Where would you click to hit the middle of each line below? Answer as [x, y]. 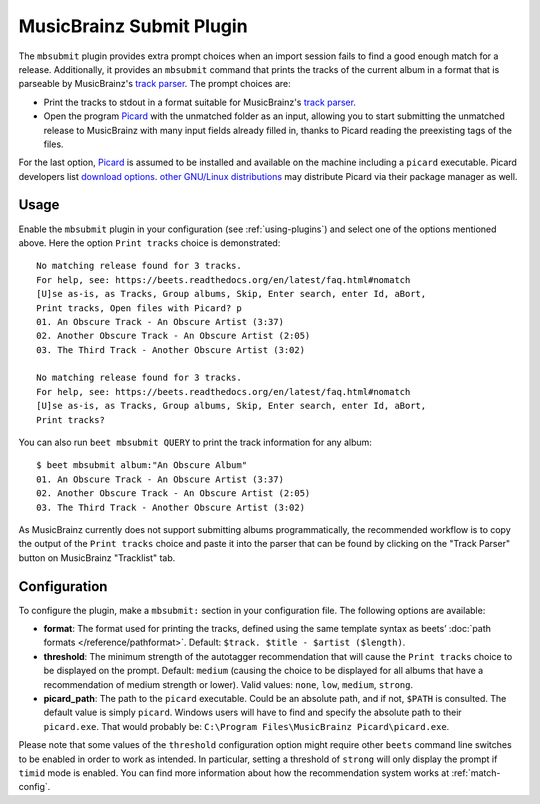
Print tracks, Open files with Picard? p [139, 308]
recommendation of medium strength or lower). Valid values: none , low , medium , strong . [228, 684]
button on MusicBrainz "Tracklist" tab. [97, 557]
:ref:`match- [476, 772]
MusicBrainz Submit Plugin [133, 26]
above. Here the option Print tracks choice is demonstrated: [149, 242]
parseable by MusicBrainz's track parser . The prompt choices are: [154, 84]
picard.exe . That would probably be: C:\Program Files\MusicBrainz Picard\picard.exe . [246, 726]
